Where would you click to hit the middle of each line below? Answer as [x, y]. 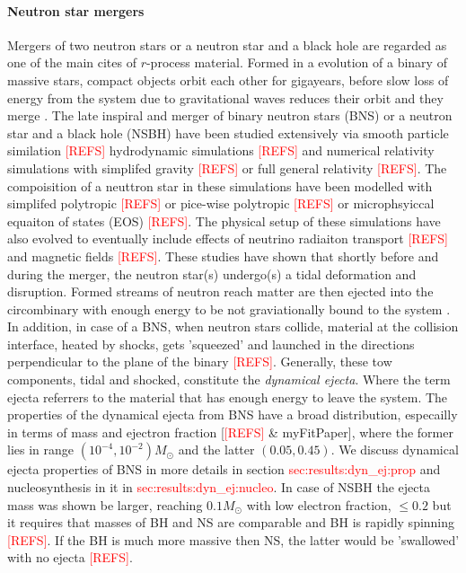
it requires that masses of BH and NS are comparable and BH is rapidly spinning [231, 522]
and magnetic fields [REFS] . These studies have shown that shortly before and [223, 256]
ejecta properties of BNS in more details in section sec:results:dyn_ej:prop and [224, 469]
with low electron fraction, [319, 504]
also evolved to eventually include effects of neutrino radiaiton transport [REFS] [228, 238]
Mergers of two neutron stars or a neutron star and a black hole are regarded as [227, 44]
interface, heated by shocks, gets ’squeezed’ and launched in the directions [211, 344]
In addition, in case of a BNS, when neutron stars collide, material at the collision [233, 326]
